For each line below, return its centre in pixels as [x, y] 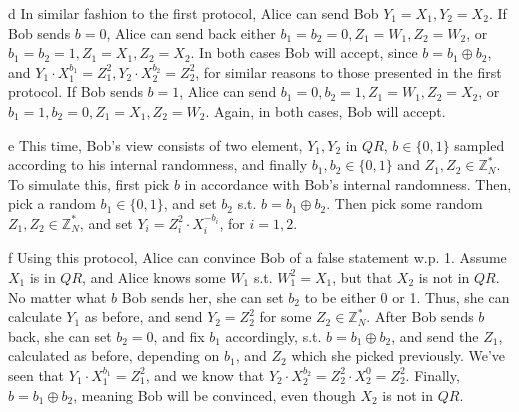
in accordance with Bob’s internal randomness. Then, [348, 183]
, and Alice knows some [154, 276]
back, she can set [60, 335]
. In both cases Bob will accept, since [304, 52]
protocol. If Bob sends [75, 91]
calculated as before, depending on [114, 355]
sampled [479, 144]
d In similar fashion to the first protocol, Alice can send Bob [193, 13]
